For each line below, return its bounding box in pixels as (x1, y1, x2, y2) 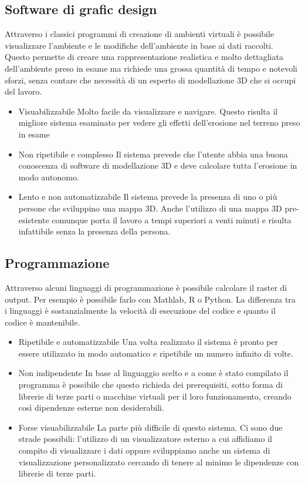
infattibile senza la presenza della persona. (18, 225, 171, 237)
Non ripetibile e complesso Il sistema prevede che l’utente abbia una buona (18, 147, 288, 160)
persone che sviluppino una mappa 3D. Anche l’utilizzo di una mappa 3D (18, 202, 282, 214)
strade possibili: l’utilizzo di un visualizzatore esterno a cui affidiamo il (18, 432, 272, 445)
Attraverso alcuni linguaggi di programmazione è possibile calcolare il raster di (5, 281, 287, 293)
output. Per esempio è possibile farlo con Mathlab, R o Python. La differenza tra (5, 293, 296, 305)
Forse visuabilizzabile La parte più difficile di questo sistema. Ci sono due (18, 421, 283, 433)
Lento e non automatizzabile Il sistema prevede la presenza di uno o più (18, 190, 277, 203)
